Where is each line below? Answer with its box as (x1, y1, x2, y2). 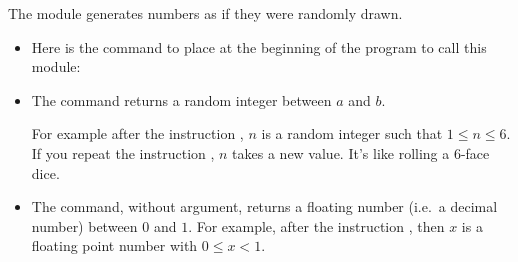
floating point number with (31, 235, 198, 256)
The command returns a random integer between (31, 89, 332, 110)
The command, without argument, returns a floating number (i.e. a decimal (31, 196, 498, 217)
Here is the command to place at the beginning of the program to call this (31, 36, 487, 57)
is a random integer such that (261, 123, 443, 144)
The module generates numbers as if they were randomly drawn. (8, 3, 403, 23)
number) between (31, 215, 138, 236)
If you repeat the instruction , (31, 142, 215, 163)
